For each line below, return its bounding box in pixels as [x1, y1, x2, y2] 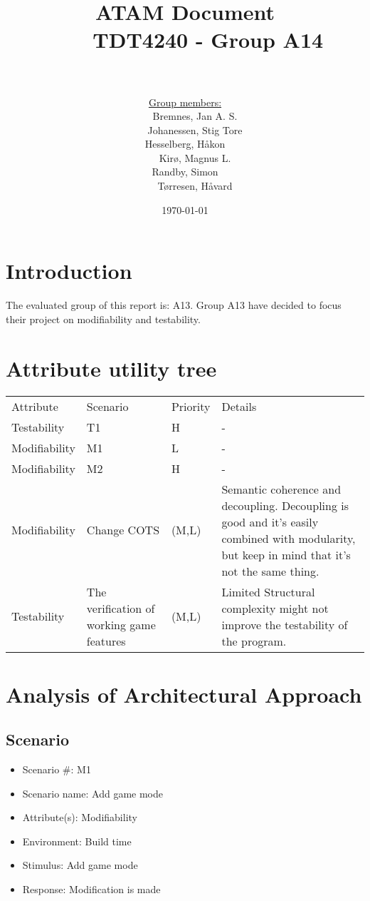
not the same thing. [221, 562, 319, 579]
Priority [171, 397, 211, 414]
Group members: [148, 94, 222, 109]
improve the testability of [221, 616, 348, 633]
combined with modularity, [221, 529, 356, 546]
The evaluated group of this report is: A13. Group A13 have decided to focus [6, 297, 342, 312]
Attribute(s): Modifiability [22, 810, 137, 825]
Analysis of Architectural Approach [6, 679, 362, 708]
